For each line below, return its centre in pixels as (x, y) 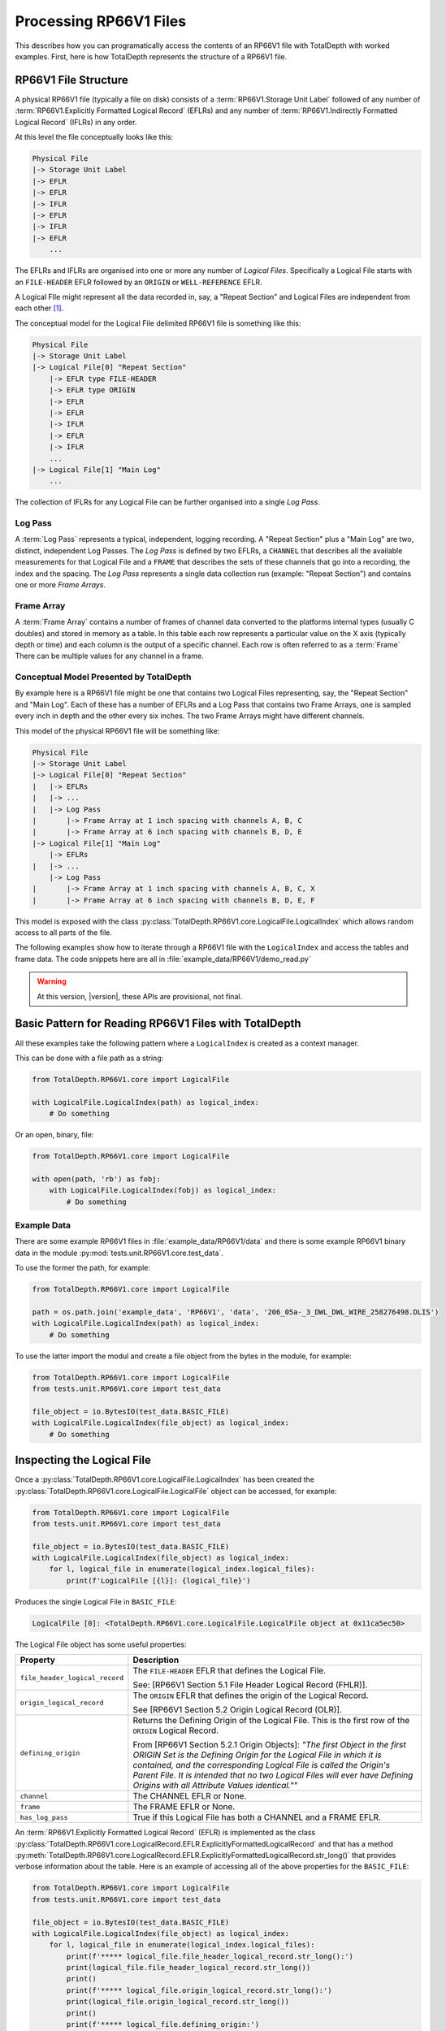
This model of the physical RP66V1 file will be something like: (117, 730)
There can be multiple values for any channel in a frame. (109, 656)
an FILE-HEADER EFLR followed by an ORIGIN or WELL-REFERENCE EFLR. (139, 282)
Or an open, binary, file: (54, 1135)
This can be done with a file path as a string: (89, 1058)
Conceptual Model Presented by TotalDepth (103, 677)
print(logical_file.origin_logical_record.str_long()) (178, 2002)
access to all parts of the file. (64, 933)
